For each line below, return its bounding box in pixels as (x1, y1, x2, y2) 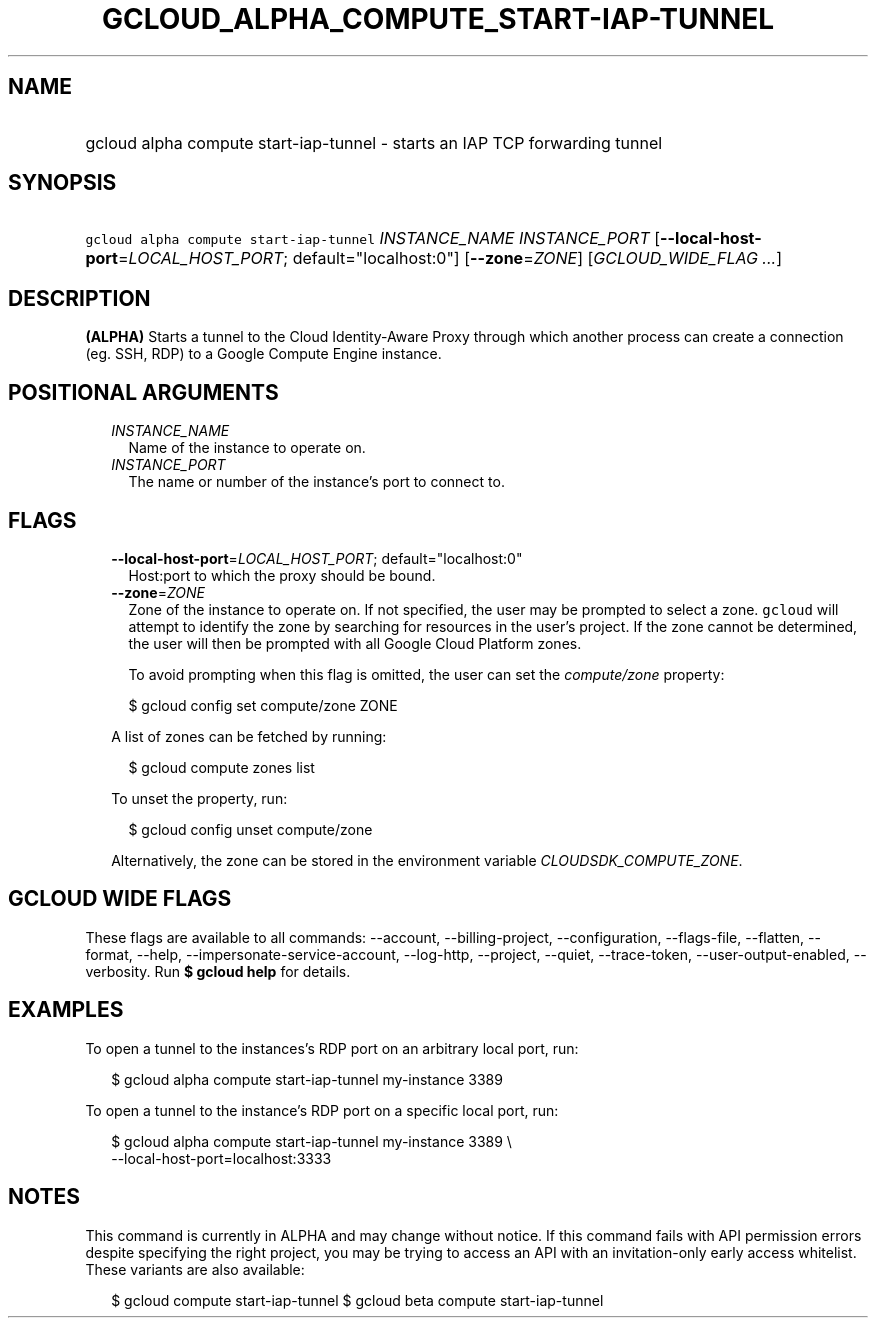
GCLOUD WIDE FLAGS (8, 886, 232, 912)
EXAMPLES (8, 997, 124, 1023)
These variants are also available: (85, 1260, 305, 1278)
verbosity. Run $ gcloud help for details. (85, 962, 351, 980)
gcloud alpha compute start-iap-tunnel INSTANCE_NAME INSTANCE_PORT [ (85, 228, 661, 249)
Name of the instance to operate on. (128, 439, 366, 457)
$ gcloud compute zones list (128, 758, 315, 776)
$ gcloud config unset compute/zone (128, 820, 373, 838)
